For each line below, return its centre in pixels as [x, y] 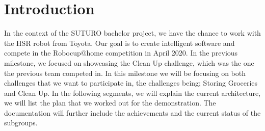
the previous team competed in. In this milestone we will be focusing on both [125, 73]
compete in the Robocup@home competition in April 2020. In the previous [121, 53]
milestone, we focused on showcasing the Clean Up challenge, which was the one [129, 62]
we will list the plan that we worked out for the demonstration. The [110, 103]
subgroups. [21, 123]
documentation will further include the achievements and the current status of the [132, 112]
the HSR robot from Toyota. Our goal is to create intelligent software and [120, 43]
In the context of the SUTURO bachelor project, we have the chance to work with [132, 33]
